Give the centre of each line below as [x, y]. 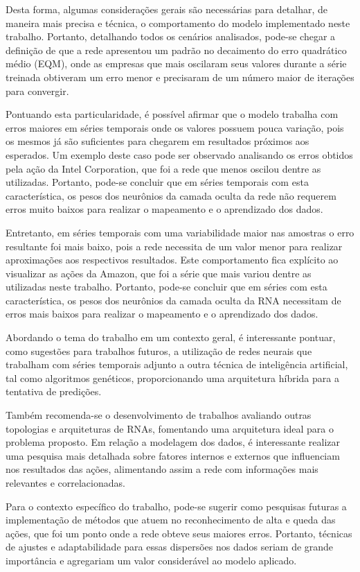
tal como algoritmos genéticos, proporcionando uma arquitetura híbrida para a [172, 378]
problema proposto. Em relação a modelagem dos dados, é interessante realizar [173, 442]
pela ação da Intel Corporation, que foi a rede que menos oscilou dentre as [163, 168]
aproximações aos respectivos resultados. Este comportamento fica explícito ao [172, 260]
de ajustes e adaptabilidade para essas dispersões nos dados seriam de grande [170, 547]
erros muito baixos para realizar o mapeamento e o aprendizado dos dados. [164, 209]
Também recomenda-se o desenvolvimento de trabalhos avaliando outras [159, 415]
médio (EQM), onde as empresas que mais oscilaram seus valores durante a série [176, 63]
